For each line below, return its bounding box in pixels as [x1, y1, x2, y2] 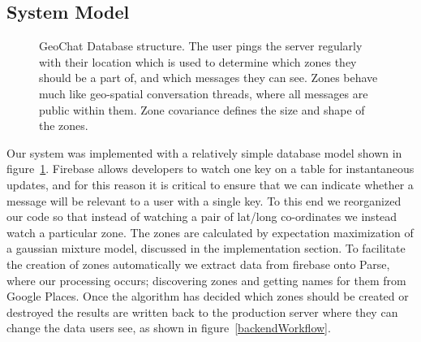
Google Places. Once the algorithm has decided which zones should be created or [6, 288, 409, 305]
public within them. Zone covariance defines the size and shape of [39, 101, 365, 118]
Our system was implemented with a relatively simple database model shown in [6, 144, 402, 161]
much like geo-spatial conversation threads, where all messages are [39, 84, 368, 102]
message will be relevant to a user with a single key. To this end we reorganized [6, 192, 402, 209]
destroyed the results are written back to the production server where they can [6, 303, 398, 320]
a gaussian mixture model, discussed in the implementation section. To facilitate [6, 240, 406, 257]
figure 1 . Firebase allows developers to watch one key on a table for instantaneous [6, 160, 415, 177]
